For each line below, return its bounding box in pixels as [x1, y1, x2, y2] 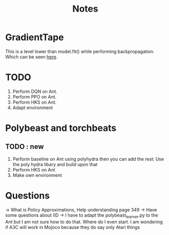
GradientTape [5, 31, 64, 43]
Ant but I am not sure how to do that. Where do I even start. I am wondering [5, 219, 163, 225]
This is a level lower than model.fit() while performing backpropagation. [5, 48, 155, 54]
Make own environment [12, 172, 62, 178]
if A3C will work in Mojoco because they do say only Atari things [5, 224, 140, 230]
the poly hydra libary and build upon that [12, 161, 98, 167]
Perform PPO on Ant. [12, 93, 57, 99]
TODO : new [5, 143, 44, 151]
